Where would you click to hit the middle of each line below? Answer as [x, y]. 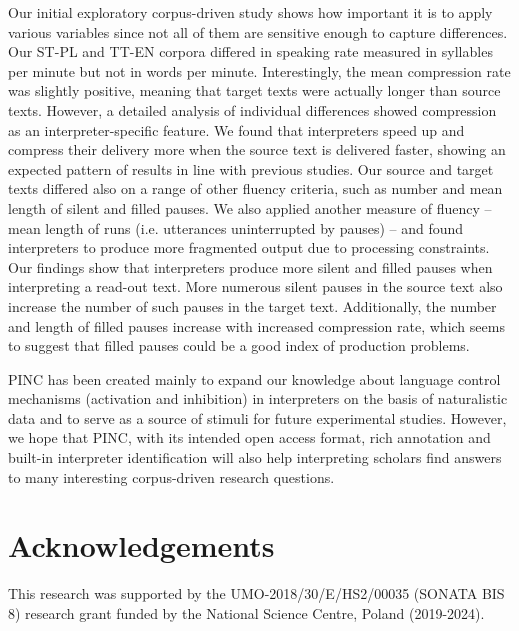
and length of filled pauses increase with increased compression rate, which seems [256, 325]
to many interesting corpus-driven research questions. [171, 476]
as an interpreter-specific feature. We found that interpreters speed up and [236, 129]
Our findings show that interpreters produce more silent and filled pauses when [250, 266]
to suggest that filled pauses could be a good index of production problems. [239, 345]
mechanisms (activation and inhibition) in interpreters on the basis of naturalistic [258, 398]
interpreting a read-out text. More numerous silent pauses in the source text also [255, 286]
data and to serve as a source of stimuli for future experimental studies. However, [257, 417]
